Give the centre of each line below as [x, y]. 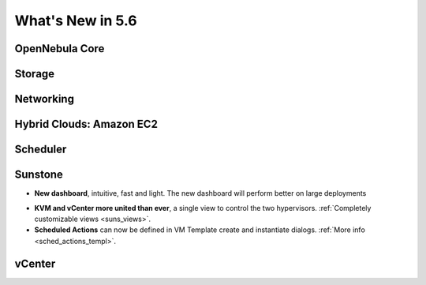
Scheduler [41, 150]
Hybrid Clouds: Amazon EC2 [86, 124]
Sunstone [39, 175]
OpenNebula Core [60, 49]
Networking [45, 99]
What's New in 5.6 [76, 21]
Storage [35, 74]
